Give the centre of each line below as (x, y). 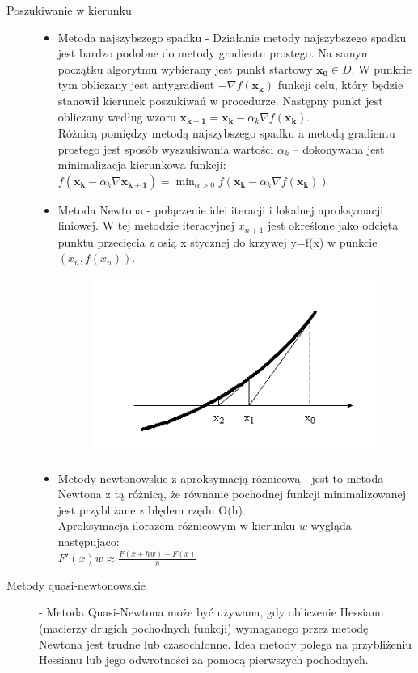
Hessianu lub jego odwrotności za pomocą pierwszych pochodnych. (204, 660)
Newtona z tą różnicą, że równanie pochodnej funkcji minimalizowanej (232, 494)
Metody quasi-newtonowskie (76, 584)
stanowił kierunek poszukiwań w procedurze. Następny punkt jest (220, 100)
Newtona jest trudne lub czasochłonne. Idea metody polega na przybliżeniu (226, 643)
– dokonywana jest (339, 148)
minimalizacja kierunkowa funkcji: (142, 165)
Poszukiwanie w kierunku (69, 10)
